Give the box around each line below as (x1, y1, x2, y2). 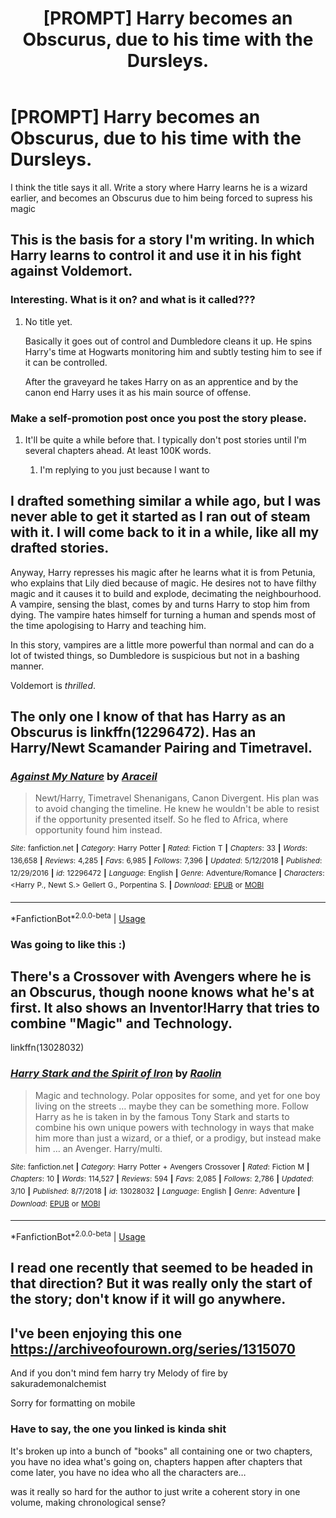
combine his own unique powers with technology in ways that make (34, 1121, 315, 1133)
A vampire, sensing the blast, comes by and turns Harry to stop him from (10, 598, 310, 610)
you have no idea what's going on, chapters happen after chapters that (10, 1455, 303, 1467)
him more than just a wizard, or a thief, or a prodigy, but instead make (34, 1132, 322, 1144)
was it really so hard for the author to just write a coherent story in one (10, 1485, 301, 1497)
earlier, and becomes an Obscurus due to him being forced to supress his (10, 192, 313, 204)
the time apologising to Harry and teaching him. (10, 619, 207, 631)
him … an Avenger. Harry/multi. (34, 1142, 163, 1154)
